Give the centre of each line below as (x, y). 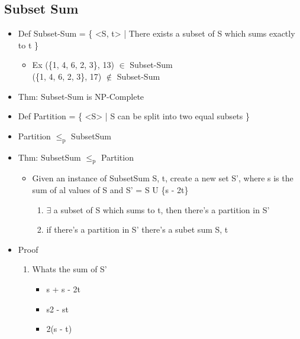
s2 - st (57, 309)
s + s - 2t (64, 289)
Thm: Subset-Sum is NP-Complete (81, 96)
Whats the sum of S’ (70, 269)
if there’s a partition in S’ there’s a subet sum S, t (137, 229)
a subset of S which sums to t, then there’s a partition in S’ (162, 209)
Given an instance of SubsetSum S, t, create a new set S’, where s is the (163, 178)
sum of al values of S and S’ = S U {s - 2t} (110, 189)
